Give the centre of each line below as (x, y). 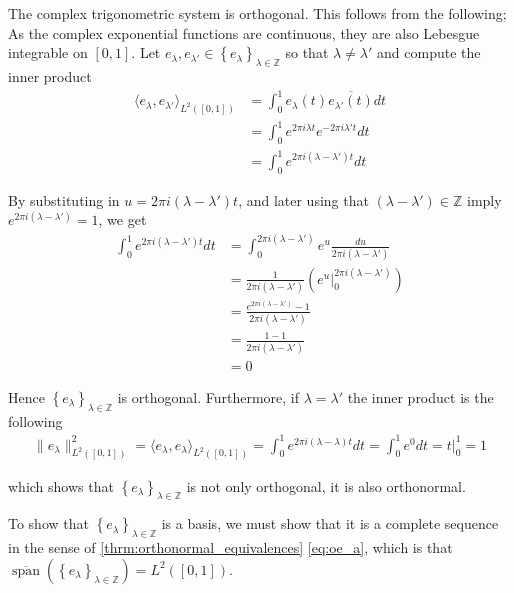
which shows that (61, 485)
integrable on (48, 52)
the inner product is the (420, 396)
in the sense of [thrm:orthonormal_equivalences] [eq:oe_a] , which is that (230, 547)
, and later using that (303, 199)
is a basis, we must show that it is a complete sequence (330, 523)
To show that (48, 523)
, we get (122, 219)
